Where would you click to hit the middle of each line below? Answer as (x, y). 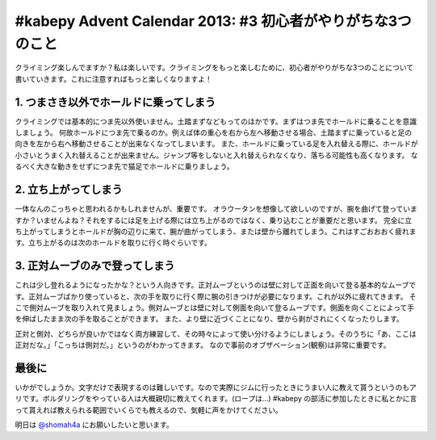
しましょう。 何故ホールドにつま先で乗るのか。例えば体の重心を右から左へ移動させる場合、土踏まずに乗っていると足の (214, 132)
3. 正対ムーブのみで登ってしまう (95, 266)
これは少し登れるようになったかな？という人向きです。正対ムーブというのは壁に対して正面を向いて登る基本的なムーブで (216, 285)
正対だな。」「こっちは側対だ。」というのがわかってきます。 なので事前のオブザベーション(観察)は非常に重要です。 (203, 345)
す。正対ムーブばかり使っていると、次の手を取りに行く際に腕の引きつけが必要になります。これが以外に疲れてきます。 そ (216, 296)
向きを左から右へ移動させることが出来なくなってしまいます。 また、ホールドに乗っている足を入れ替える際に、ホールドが (217, 144)
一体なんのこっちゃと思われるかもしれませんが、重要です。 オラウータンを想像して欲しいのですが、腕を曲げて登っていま (216, 209)
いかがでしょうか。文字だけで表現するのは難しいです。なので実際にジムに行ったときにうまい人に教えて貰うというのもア (216, 388)
